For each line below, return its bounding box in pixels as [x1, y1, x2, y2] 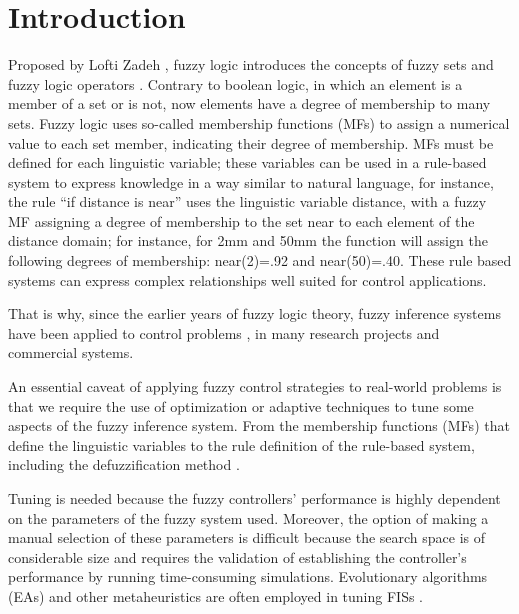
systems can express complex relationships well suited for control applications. [8, 269, 487, 290]
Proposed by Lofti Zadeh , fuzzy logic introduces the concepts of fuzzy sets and [8, 54, 494, 75]
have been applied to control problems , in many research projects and [8, 322, 440, 343]
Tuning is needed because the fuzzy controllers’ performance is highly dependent [8, 488, 501, 508]
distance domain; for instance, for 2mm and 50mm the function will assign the [8, 230, 488, 251]
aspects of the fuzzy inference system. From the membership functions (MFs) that [8, 415, 510, 436]
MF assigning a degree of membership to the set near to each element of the [8, 210, 475, 231]
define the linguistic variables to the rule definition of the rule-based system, [8, 434, 475, 455]
